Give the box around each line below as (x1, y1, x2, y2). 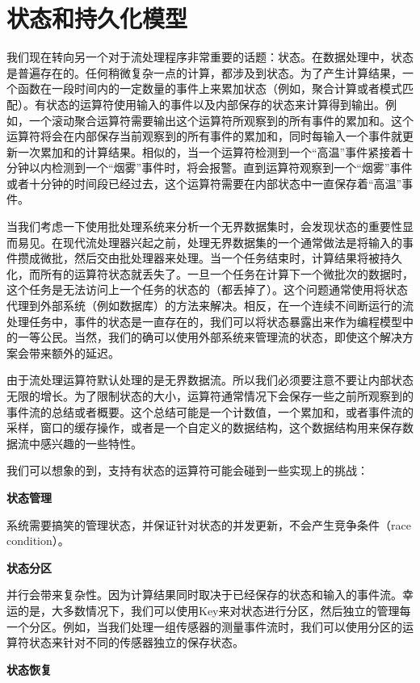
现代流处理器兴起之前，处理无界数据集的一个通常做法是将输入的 (62, 233, 402, 250)
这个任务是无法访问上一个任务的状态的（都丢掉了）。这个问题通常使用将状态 (6, 281, 408, 298)
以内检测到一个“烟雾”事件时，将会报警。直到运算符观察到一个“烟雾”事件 (28, 159, 413, 176)
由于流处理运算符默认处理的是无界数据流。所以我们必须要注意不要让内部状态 (6, 371, 414, 388)
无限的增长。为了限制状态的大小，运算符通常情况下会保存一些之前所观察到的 (6, 388, 414, 404)
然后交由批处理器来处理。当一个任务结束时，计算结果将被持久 (73, 249, 402, 266)
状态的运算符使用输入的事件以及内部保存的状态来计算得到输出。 (45, 95, 385, 112)
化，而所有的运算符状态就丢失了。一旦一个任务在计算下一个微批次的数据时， (6, 265, 414, 282)
